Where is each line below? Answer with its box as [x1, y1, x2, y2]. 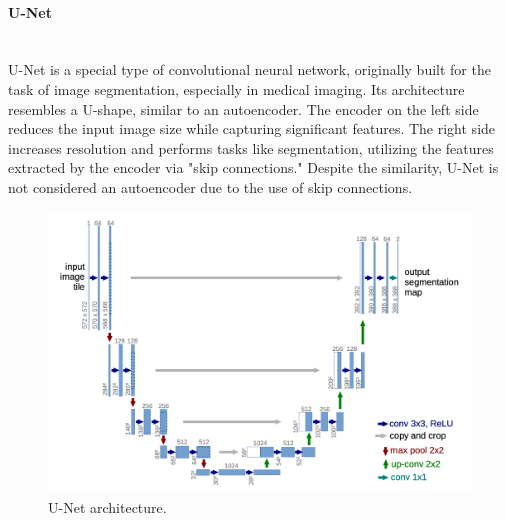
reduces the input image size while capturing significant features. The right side [8, 118, 496, 139]
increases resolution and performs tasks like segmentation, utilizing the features [8, 137, 494, 158]
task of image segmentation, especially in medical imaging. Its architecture [8, 78, 465, 99]
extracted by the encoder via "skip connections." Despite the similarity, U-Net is [8, 157, 499, 178]
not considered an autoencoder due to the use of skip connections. [8, 176, 413, 197]
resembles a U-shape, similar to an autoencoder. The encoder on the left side [8, 98, 479, 119]
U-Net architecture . [48, 497, 167, 518]
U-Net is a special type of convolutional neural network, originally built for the [8, 59, 491, 80]
